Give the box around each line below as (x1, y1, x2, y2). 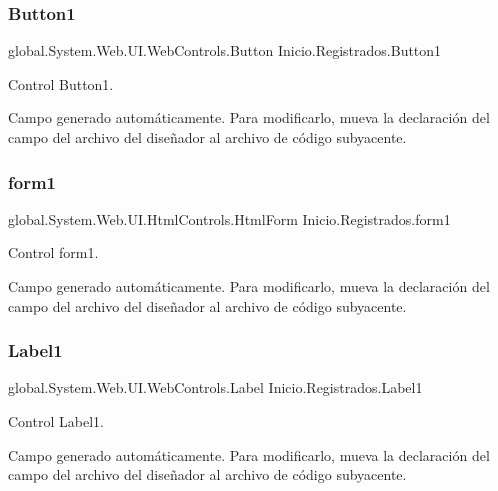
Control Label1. (8, 411, 104, 431)
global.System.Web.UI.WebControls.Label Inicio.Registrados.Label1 (8, 377, 423, 398)
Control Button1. (8, 73, 114, 94)
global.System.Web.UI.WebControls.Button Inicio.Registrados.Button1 (8, 40, 442, 61)
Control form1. (8, 242, 99, 263)
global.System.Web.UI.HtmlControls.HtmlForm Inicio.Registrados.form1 (8, 208, 451, 229)
